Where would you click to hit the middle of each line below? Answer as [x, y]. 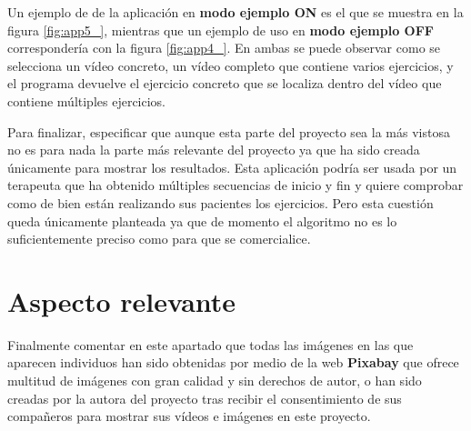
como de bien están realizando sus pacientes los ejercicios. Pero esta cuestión [220, 202]
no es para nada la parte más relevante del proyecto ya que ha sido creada [214, 150]
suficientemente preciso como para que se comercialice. [159, 239]
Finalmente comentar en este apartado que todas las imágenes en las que [210, 344]
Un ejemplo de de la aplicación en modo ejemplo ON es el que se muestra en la [235, 12]
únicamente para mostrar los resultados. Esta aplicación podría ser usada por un [232, 167]
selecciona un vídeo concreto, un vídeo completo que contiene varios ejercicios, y [230, 65]
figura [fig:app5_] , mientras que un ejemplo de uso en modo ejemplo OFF [220, 30]
